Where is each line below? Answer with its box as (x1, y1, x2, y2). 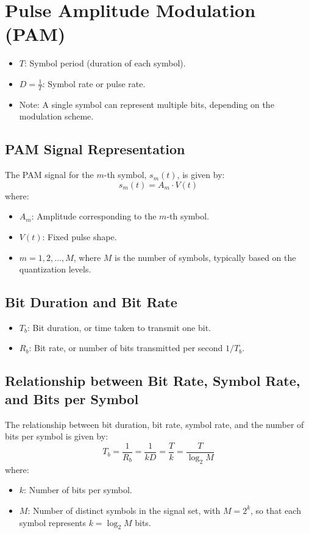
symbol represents (19, 516, 86, 529)
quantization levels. (19, 263, 91, 276)
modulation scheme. (19, 110, 94, 123)
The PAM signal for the (5, 168, 94, 181)
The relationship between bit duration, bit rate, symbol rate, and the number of (5, 418, 304, 430)
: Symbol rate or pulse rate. (42, 77, 146, 90)
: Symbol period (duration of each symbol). (24, 57, 186, 69)
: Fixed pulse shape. (42, 230, 117, 243)
